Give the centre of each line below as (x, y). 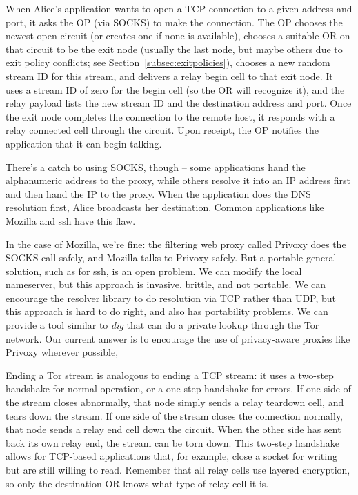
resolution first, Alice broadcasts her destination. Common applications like (165, 207)
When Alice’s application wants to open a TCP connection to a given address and (179, 8)
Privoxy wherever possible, (62, 352)
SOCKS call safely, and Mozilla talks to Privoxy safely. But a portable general (171, 257)
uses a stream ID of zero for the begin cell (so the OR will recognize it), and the (175, 89)
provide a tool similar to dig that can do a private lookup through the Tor (162, 325)
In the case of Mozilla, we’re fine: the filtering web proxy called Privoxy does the (176, 244)
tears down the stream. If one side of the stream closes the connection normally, (175, 415)
